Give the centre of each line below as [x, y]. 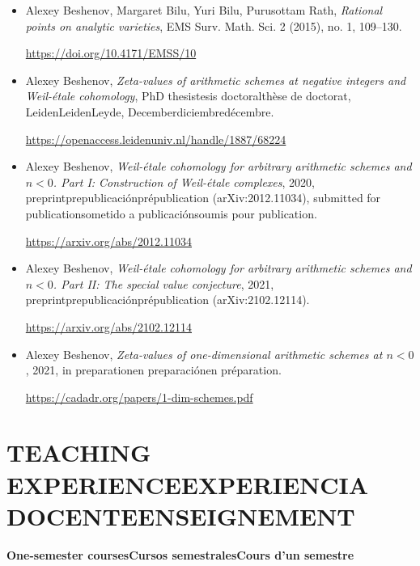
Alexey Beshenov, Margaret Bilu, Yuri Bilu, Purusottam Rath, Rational [204, 10]
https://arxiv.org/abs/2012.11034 [109, 241]
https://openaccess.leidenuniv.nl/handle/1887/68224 [156, 139]
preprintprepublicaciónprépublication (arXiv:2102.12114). [168, 300]
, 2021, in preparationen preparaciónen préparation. [153, 370]
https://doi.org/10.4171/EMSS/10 [111, 53]
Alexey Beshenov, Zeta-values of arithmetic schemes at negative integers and [216, 80]
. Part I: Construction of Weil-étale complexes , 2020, [184, 182]
